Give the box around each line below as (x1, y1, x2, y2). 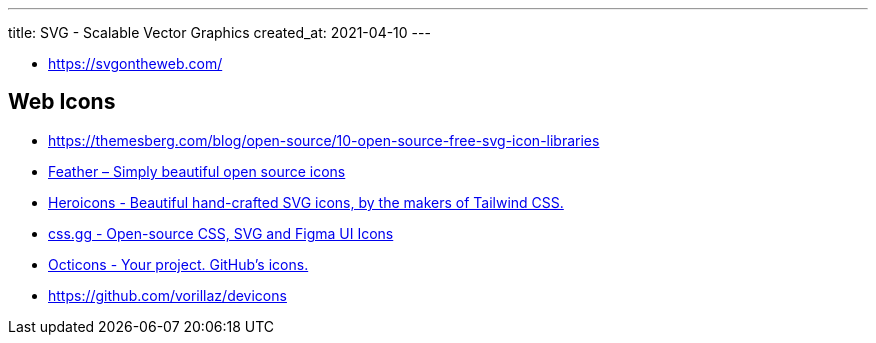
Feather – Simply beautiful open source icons (48, 162, 346, 180)
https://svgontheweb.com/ (48, 55, 223, 72)
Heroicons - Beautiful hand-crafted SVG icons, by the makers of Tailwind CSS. (48, 193, 564, 211)
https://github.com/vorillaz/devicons (48, 286, 287, 304)
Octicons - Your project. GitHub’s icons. (48, 255, 309, 273)
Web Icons (8, 89, 116, 115)
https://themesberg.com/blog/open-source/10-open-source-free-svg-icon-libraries (48, 131, 600, 149)
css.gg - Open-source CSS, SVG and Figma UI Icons (48, 224, 394, 242)
